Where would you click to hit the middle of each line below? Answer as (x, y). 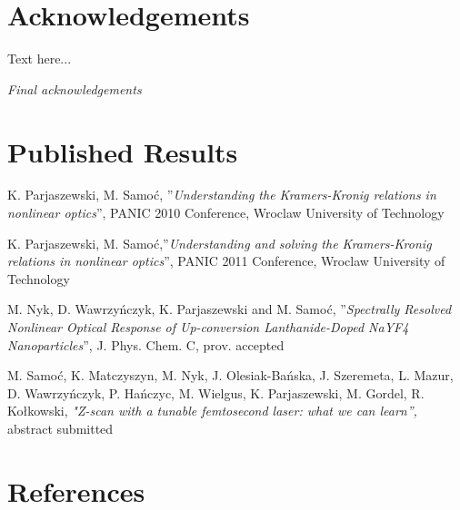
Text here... (40, 59)
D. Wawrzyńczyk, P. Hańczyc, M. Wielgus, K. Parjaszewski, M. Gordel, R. (216, 392)
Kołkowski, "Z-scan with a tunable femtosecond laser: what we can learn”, (212, 411)
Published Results (123, 151)
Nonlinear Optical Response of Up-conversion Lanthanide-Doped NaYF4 (208, 327)
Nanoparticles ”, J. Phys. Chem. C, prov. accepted (146, 344)
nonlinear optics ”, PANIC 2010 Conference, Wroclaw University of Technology (226, 213)
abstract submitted (60, 428)
